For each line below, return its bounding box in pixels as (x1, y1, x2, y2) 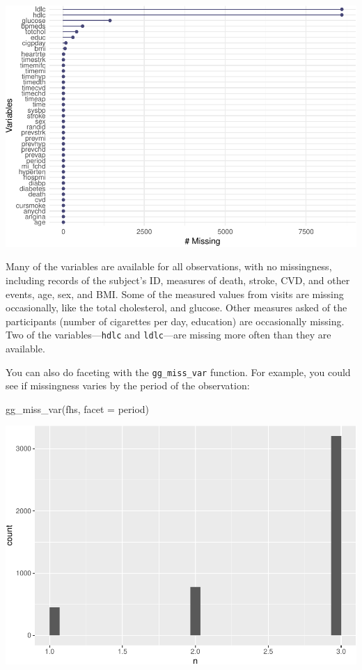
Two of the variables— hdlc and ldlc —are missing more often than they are (6, 327, 331, 342)
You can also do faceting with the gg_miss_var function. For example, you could (6, 364, 351, 379)
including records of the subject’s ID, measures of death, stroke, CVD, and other (6, 272, 350, 287)
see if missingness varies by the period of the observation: (6, 378, 250, 393)
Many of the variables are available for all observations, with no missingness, (6, 259, 332, 274)
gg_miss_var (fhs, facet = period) (6, 401, 150, 416)
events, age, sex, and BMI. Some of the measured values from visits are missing (6, 286, 344, 301)
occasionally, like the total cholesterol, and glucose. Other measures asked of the (6, 300, 347, 315)
